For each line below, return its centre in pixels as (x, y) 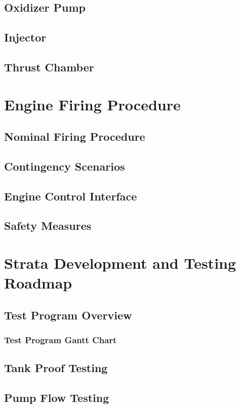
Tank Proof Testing (56, 368)
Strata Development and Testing (120, 263)
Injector (25, 37)
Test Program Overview (68, 315)
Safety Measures (48, 226)
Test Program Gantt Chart (61, 340)
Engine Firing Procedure (92, 104)
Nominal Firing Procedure (75, 136)
